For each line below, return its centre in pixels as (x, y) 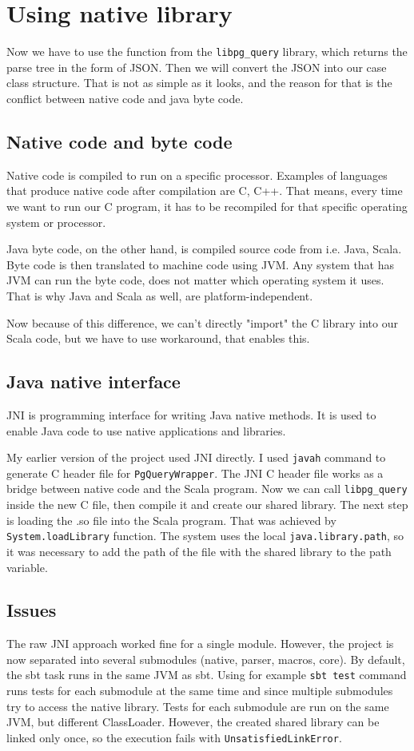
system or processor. (56, 222)
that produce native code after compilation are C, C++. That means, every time (205, 191)
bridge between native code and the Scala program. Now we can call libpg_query (207, 489)
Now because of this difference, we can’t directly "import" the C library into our (202, 322)
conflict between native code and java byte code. (125, 98)
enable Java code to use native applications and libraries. (146, 430)
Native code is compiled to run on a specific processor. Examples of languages (197, 175)
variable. (27, 567)
